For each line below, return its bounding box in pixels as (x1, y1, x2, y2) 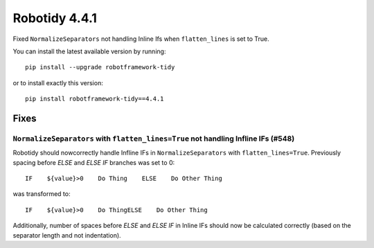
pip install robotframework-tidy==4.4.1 (25, 95, 164, 103)
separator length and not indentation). (12, 231, 121, 239)
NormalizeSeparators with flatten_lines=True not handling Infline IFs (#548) (12, 134, 295, 143)
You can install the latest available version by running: (12, 47, 166, 55)
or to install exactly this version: (12, 78, 103, 87)
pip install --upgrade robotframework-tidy (25, 63, 175, 71)
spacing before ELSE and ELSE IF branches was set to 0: (12, 158, 175, 166)
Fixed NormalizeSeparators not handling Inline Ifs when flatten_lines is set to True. (12, 35, 269, 43)
